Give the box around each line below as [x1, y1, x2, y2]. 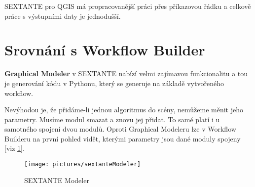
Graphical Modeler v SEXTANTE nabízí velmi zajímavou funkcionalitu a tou [4, 68, 248, 79]
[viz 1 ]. [4, 143, 25, 153]
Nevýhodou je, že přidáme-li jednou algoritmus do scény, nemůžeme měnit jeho [4, 104, 243, 115]
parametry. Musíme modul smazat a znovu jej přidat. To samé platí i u [4, 114, 220, 124]
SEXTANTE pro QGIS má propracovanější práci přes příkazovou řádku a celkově [4, 1, 251, 11]
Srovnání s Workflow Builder [4, 40, 205, 60]
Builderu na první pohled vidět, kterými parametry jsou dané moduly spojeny [4, 133, 241, 143]
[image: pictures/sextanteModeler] [24, 161, 141, 168]
